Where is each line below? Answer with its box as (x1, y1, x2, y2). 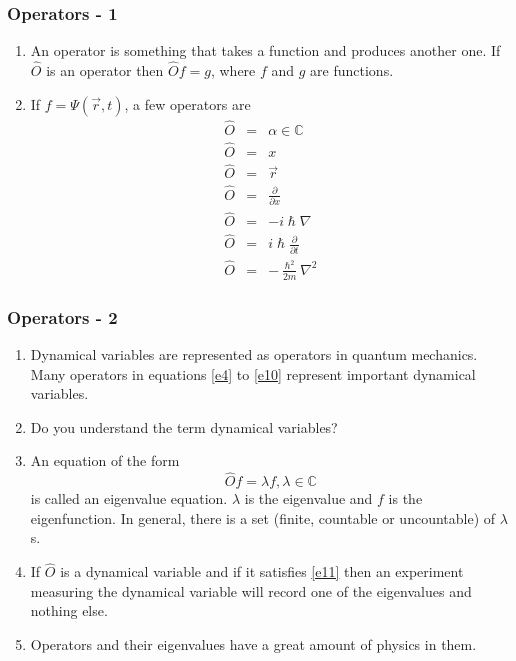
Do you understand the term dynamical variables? (30, 416, 338, 437)
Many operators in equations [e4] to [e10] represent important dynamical (30, 363, 476, 384)
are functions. (310, 60, 394, 81)
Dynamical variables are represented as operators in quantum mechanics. (30, 344, 478, 365)
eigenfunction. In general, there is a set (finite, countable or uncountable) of (30, 507, 496, 528)
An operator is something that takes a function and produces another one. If (30, 40, 501, 61)
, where (210, 60, 256, 81)
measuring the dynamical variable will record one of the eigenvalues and (30, 580, 472, 601)
